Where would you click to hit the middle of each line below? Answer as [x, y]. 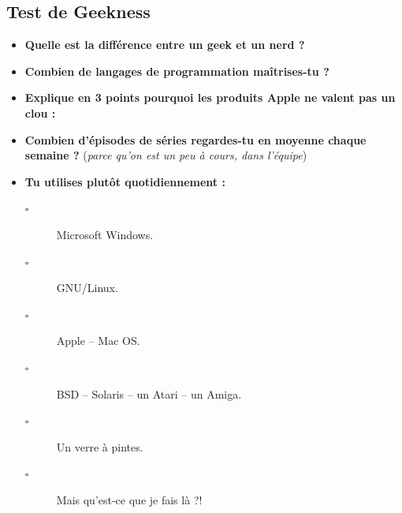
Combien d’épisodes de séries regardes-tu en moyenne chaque [195, 139]
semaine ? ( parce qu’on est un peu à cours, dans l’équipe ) [166, 155]
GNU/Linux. [87, 288]
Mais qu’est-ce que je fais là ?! [129, 499]
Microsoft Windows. [105, 234]
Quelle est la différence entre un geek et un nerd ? [165, 45]
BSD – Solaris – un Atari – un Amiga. [149, 393]
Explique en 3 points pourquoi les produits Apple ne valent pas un [210, 97]
